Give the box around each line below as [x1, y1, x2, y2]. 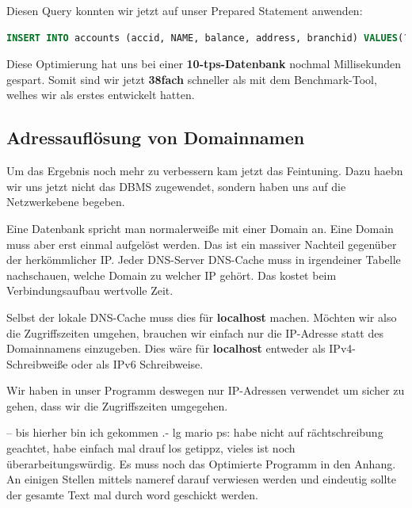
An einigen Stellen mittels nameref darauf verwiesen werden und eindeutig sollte [6, 471, 396, 487]
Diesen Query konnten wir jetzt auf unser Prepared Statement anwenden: [6, 2, 363, 18]
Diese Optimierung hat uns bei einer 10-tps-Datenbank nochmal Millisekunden [6, 55, 402, 72]
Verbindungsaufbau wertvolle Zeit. [6, 282, 174, 299]
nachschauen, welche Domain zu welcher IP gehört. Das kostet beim [6, 266, 337, 283]
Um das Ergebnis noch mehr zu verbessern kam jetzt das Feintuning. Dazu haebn [6, 162, 403, 179]
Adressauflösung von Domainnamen [6, 125, 305, 150]
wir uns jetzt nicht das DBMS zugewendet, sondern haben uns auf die [6, 178, 346, 194]
